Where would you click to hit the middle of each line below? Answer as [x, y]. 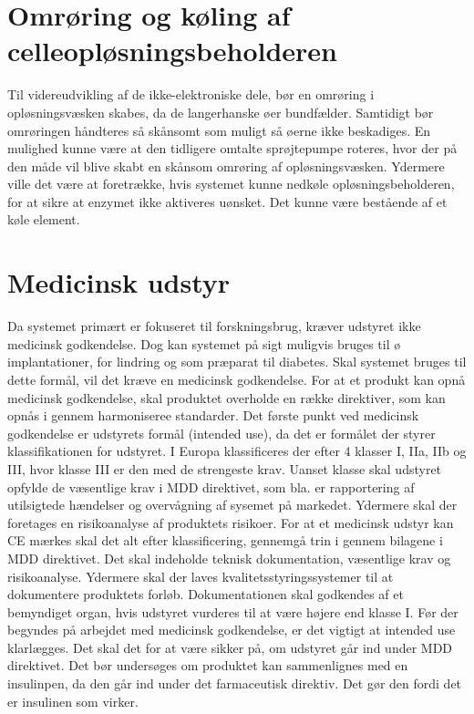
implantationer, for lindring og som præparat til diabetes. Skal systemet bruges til [237, 362]
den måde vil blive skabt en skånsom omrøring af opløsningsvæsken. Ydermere [226, 166]
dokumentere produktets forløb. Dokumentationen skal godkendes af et [206, 594]
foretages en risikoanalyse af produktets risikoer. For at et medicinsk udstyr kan [231, 522]
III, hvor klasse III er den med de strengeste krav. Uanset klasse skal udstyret [225, 468]
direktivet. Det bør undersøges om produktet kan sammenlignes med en [208, 665]
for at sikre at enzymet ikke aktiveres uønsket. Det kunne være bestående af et [227, 201]
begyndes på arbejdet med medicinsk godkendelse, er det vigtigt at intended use [232, 630]
